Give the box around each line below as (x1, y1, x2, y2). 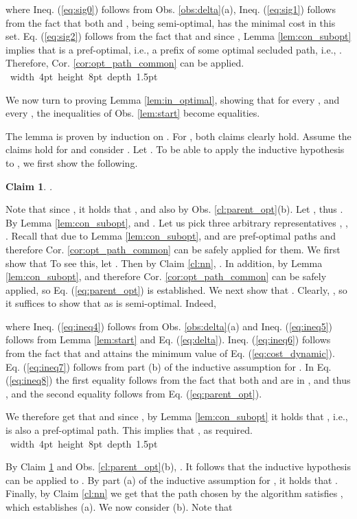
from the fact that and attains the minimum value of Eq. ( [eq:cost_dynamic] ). (5, 346, 335, 360)
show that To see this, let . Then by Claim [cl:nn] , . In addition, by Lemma (5, 255, 323, 270)
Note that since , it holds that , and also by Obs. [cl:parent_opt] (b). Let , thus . (5, 202, 343, 216)
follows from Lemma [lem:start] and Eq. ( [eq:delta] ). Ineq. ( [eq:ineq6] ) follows (5, 332, 331, 347)
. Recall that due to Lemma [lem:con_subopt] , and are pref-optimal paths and (5, 229, 336, 243)
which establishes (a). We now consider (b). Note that (5, 500, 233, 514)
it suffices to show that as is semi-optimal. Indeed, (5, 296, 216, 310)
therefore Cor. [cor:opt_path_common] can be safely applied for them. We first (5, 242, 341, 256)
